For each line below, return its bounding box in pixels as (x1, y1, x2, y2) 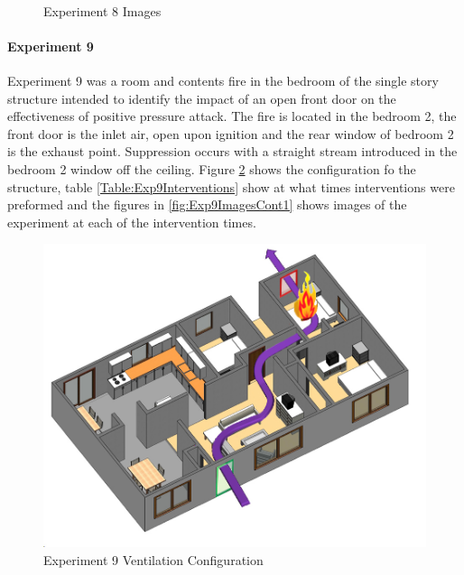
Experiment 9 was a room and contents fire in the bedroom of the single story (7, 70, 439, 89)
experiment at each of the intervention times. (7, 212, 256, 231)
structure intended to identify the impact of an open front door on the (7, 88, 396, 107)
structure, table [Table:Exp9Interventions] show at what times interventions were (7, 177, 455, 196)
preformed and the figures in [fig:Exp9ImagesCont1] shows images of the (7, 195, 407, 214)
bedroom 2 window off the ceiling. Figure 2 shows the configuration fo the (7, 159, 416, 178)
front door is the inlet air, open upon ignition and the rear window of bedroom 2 (7, 124, 454, 143)
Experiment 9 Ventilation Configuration (43, 550, 264, 569)
